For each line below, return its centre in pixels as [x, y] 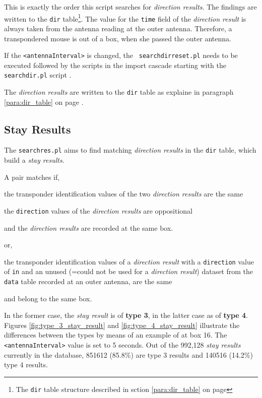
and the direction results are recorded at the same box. [89, 227]
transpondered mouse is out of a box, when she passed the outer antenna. [118, 38]
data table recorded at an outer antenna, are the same [88, 281]
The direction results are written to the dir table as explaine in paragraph [119, 92]
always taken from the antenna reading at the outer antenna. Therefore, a [118, 28]
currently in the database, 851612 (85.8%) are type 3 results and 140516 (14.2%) [128, 354]
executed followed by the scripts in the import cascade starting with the [115, 65]
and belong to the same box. [48, 298]
